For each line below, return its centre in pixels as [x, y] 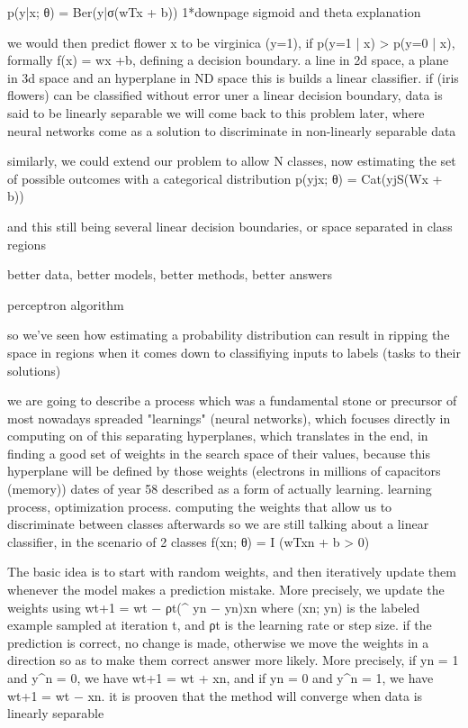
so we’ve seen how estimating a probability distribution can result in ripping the [229, 335]
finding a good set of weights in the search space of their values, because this [219, 453]
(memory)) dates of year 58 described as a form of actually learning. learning [220, 489]
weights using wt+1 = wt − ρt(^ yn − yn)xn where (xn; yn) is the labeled [214, 607]
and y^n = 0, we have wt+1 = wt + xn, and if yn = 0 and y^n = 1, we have [220, 678]
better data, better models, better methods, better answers [170, 274]
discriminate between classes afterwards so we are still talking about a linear [218, 524]
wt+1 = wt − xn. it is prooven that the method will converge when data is [215, 695]
